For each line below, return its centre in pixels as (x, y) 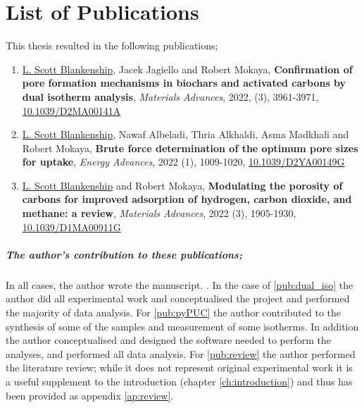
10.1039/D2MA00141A (71, 110)
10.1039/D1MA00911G (71, 227)
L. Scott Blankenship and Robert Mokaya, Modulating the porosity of (182, 185)
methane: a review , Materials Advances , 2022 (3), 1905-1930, (159, 213)
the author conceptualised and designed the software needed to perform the (168, 340)
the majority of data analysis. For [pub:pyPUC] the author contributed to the (174, 312)
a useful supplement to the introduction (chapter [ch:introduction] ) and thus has (179, 381)
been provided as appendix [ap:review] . (90, 395)
